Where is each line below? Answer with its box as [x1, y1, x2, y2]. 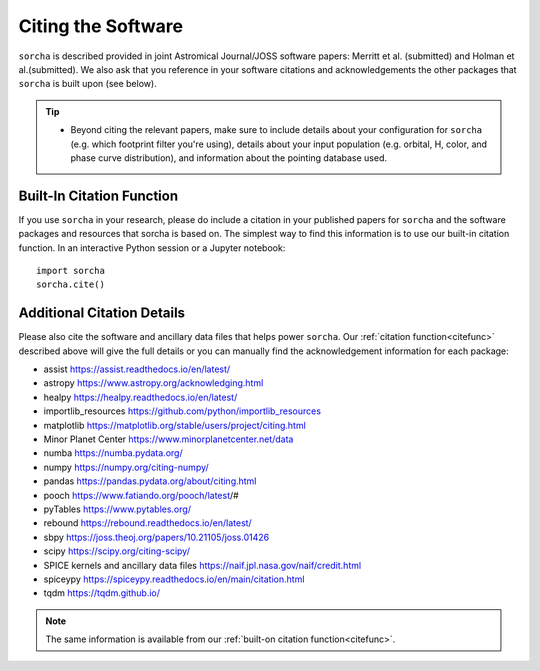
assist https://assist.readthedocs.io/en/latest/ [43, 363, 231, 375]
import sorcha [36, 265, 105, 276]
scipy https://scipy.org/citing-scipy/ [43, 545, 190, 557]
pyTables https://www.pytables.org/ [43, 503, 192, 515]
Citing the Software [18, 15, 184, 37]
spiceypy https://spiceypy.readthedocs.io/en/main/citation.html [43, 573, 305, 585]
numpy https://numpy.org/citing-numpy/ [43, 461, 209, 473]
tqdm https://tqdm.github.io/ [43, 587, 160, 599]
